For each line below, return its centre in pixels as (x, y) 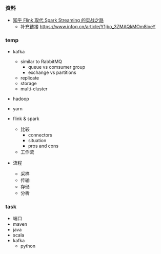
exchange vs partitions (52, 72)
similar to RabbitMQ (41, 61)
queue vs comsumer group (57, 67)
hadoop (21, 99)
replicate (30, 77)
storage (28, 83)
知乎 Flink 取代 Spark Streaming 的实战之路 (58, 20)
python (28, 246)
